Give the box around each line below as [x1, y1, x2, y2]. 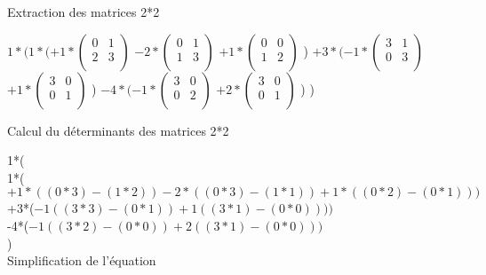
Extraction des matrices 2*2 [7, 3, 160, 20]
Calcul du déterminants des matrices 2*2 [7, 121, 229, 139]
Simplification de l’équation [7, 251, 156, 270]
